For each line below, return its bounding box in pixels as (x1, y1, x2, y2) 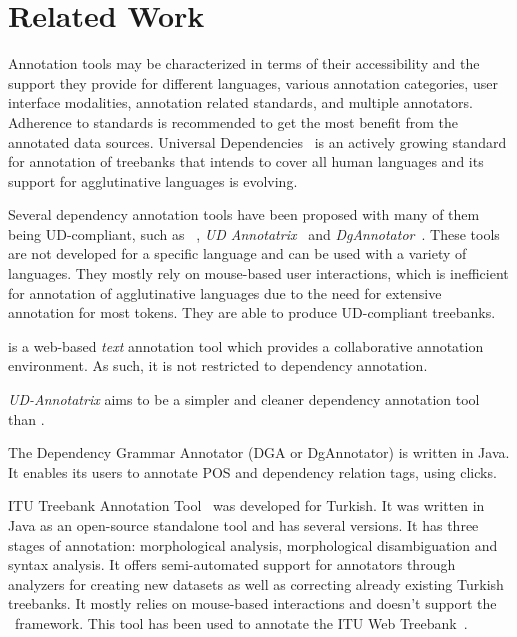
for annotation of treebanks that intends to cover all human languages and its (8, 151, 484, 172)
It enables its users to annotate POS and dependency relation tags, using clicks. (8, 461, 497, 482)
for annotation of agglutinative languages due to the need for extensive (8, 282, 442, 303)
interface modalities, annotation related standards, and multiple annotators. (8, 92, 473, 113)
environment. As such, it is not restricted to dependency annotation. (8, 355, 428, 376)
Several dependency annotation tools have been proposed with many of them (8, 204, 480, 225)
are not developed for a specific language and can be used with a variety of (8, 243, 467, 264)
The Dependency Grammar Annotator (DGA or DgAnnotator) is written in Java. (8, 442, 510, 463)
